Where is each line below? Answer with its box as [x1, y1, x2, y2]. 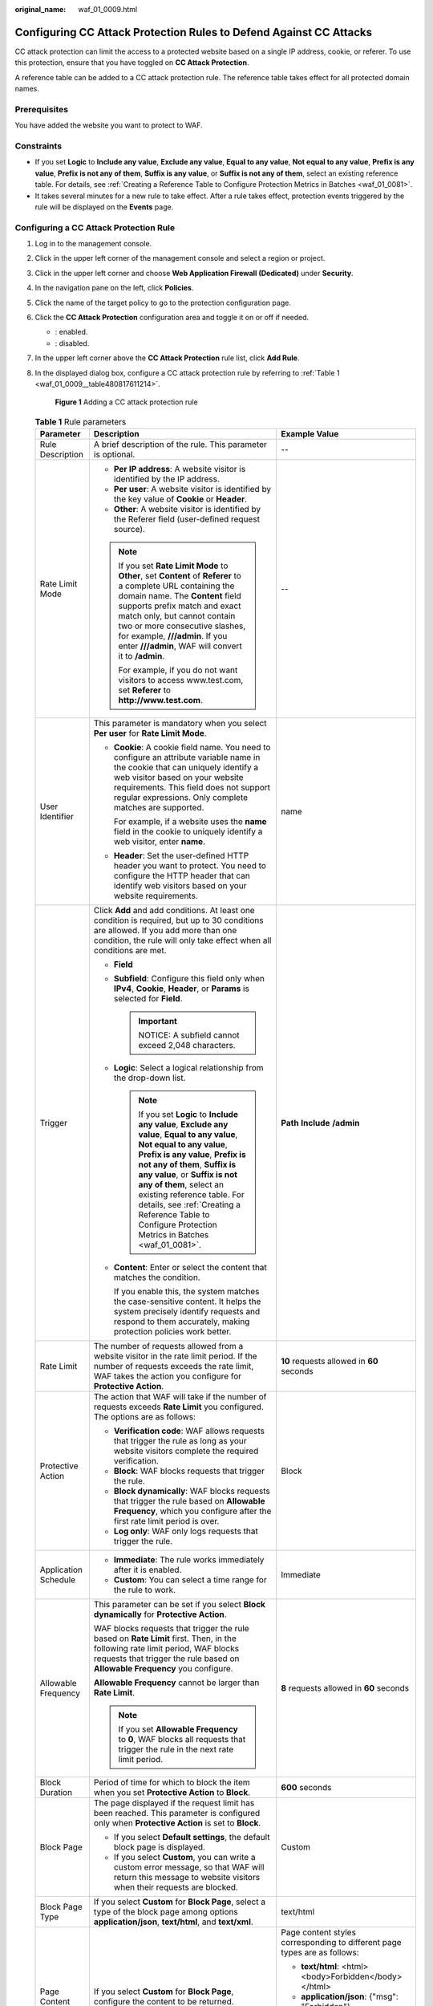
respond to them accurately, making [113, 1316, 250, 1327]
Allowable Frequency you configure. [93, 1663, 233, 1675]
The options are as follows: [93, 1411, 196, 1423]
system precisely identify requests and [113, 1306, 261, 1318]
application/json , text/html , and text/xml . [93, 1916, 254, 1927]
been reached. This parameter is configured [93, 1808, 261, 1819]
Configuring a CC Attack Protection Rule [14, 221, 176, 233]
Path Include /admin [281, 1118, 360, 1129]
